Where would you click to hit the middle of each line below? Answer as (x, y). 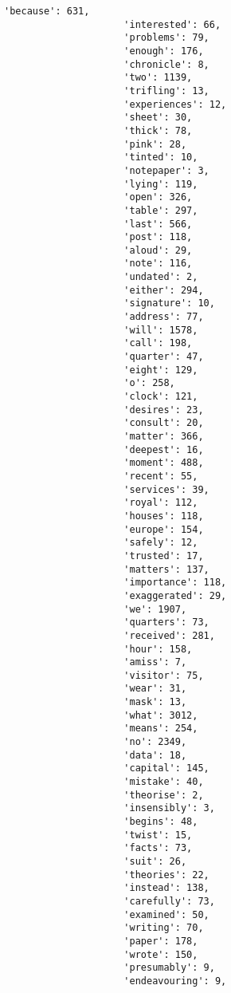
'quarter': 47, (164, 357)
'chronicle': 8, (166, 64)
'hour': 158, (158, 649)
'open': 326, (158, 197)
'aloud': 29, (158, 250)
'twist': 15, (158, 835)
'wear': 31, (155, 689)
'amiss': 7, (155, 662)
